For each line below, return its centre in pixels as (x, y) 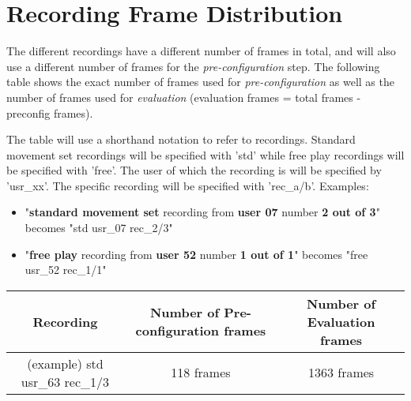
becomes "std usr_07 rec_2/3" (99, 228)
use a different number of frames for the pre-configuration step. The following (193, 66)
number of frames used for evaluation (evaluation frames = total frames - (184, 97)
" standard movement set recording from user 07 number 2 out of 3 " (202, 212)
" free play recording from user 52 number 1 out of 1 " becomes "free (196, 254)
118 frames (201, 373)
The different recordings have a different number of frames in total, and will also (201, 51)
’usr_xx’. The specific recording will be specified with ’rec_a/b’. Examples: (188, 185)
